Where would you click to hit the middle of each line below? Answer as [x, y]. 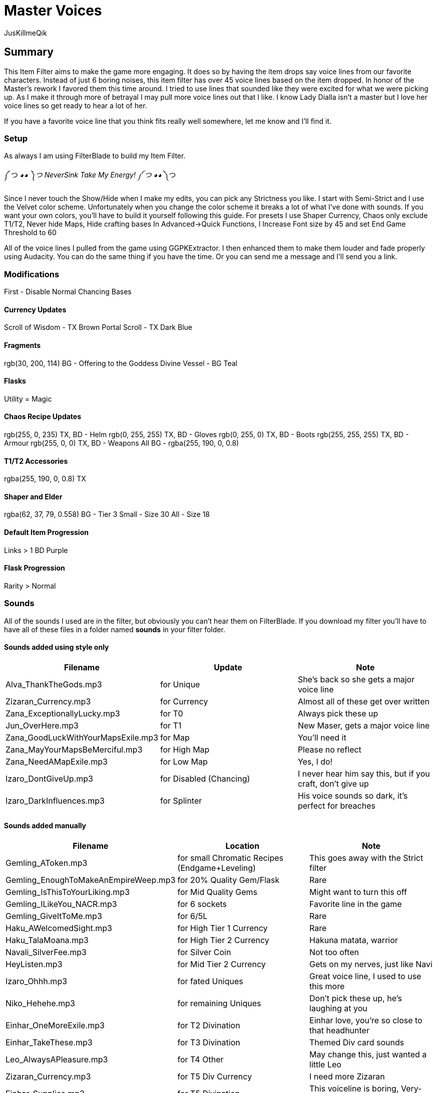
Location [243, 846]
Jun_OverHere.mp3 [42, 725]
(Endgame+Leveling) [216, 868]
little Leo [325, 1065]
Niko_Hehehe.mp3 [40, 1004]
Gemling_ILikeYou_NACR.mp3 [61, 904]
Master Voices [53, 11]
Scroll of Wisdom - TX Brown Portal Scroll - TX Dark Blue [98, 327]
